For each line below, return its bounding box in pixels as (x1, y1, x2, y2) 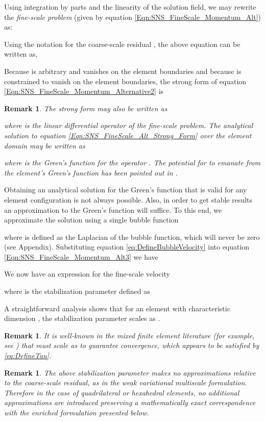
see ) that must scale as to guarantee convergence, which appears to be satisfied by (4, 340, 259, 351)
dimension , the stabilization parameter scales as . (4, 313, 160, 324)
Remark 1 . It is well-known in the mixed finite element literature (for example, (4, 330, 255, 340)
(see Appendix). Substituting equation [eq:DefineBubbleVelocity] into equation (4, 241, 250, 252)
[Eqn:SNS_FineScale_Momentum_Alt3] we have (4, 251, 158, 262)
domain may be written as (4, 140, 85, 151)
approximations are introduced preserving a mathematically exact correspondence (4, 397, 256, 408)
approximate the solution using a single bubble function (4, 214, 179, 225)
